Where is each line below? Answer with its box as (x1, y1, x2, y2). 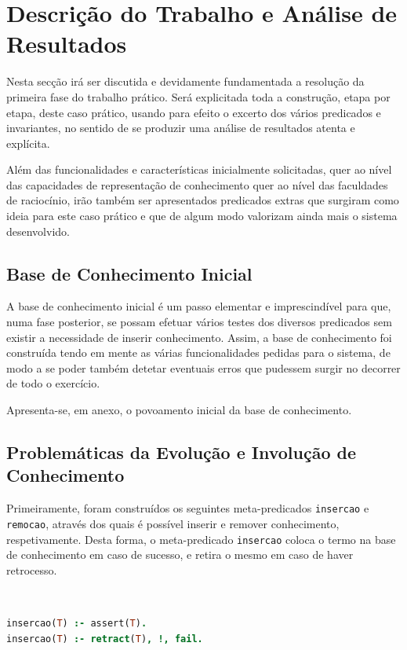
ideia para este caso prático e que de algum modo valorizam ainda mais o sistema (6, 207, 398, 224)
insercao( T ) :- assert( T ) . (6, 617, 147, 629)
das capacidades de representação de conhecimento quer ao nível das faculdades (6, 176, 388, 193)
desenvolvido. (6, 222, 70, 239)
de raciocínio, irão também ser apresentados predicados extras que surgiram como (6, 192, 399, 208)
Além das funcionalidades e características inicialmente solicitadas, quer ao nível (6, 161, 392, 178)
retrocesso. (6, 561, 57, 578)
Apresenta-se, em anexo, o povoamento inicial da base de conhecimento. (6, 402, 352, 418)
